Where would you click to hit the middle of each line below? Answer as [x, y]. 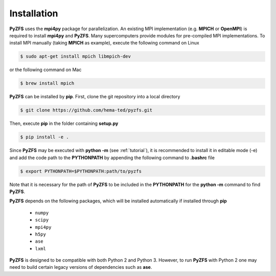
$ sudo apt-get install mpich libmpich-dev [76, 57]
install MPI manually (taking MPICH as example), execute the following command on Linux [104, 43]
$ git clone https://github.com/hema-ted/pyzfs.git [86, 110]
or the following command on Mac [45, 70]
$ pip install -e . [44, 137]
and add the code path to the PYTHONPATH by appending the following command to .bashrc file [112, 157]
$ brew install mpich [47, 83]
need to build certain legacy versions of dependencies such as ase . [81, 267]
